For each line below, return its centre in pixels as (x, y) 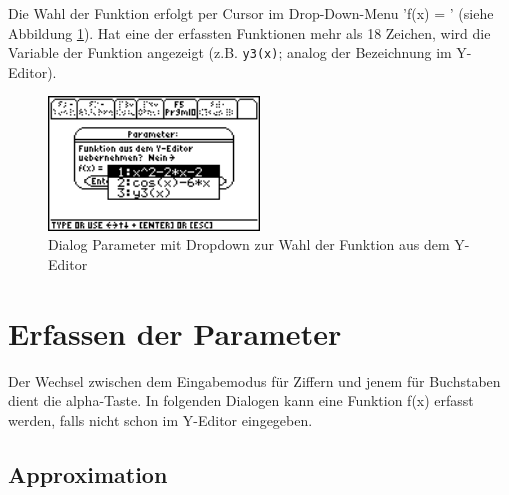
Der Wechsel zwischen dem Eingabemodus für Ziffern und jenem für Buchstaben (254, 380)
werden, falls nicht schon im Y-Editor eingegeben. (160, 419)
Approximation (88, 473)
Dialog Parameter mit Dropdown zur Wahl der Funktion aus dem (249, 244)
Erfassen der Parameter (175, 332)
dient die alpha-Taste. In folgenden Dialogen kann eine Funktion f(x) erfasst (241, 400)
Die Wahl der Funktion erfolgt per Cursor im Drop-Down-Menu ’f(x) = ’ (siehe (251, 13)
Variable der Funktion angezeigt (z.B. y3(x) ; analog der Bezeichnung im (230, 52)
